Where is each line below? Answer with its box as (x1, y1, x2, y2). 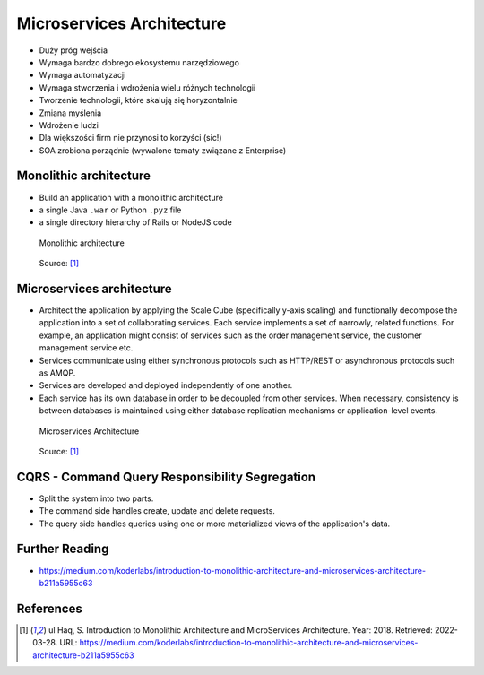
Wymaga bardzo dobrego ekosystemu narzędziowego (39, 56, 239, 67)
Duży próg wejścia (39, 45, 108, 56)
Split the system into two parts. (39, 493, 154, 504)
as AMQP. (39, 368, 76, 378)
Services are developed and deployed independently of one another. (39, 380, 293, 391)
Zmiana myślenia (39, 108, 102, 118)
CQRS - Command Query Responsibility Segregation (16, 469, 316, 484)
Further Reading (16, 541, 109, 557)
